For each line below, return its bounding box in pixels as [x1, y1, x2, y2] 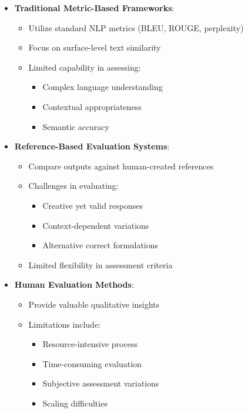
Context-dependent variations [42, 219, 149, 231]
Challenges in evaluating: [28, 179, 119, 192]
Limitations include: [28, 318, 100, 330]
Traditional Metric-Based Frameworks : [14, 2, 175, 14]
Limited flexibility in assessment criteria [28, 258, 173, 271]
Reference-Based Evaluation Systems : [14, 140, 170, 152]
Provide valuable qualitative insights [28, 298, 160, 310]
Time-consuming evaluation [42, 357, 142, 369]
